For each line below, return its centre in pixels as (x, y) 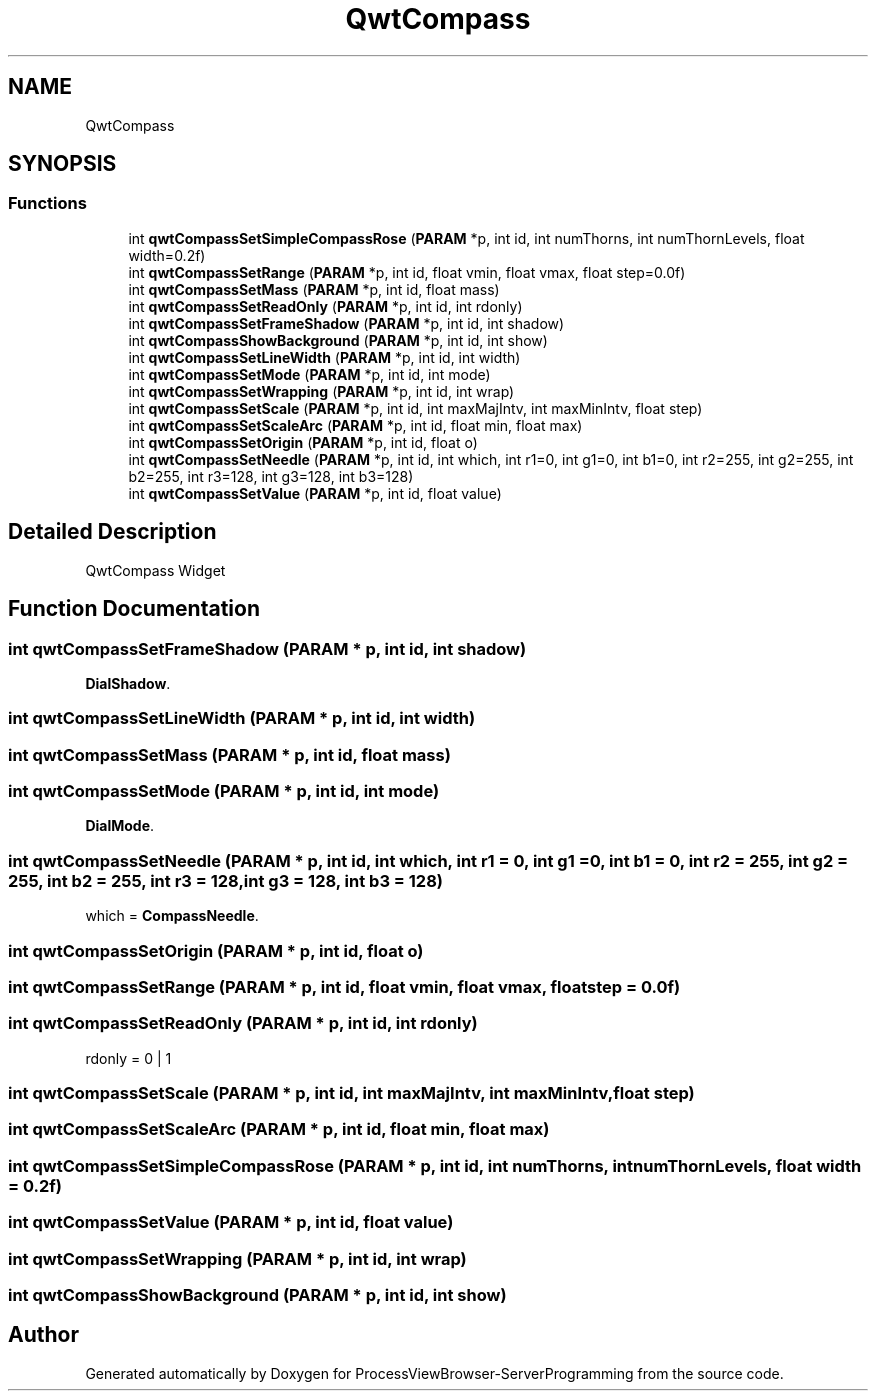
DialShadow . (128, 683)
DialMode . (120, 826)
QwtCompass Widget (155, 570)
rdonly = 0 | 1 (128, 1058)
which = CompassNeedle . (172, 916)
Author (43, 1335)
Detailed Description (112, 532)
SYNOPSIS (62, 164)
